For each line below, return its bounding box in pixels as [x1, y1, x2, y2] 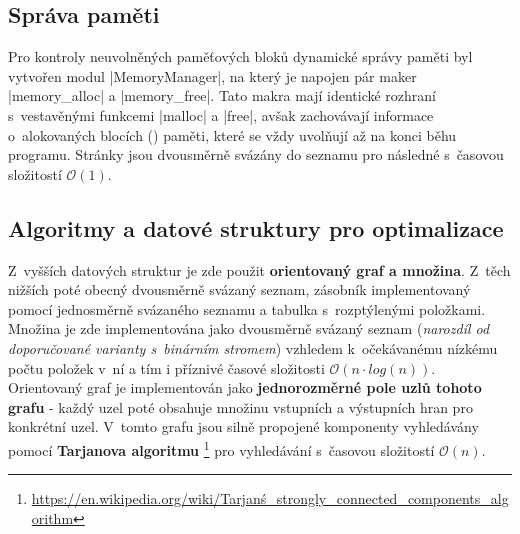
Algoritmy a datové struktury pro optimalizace [8, 212, 504, 243]
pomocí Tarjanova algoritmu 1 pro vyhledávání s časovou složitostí [8, 436, 435, 460]
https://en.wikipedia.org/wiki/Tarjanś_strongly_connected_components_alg [31, 488, 509, 509]
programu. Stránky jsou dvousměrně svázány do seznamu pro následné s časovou [8, 144, 504, 165]
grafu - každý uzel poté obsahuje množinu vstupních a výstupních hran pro [8, 396, 473, 417]
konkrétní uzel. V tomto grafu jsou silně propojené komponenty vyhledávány [8, 416, 479, 437]
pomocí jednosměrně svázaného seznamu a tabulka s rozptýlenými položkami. [8, 298, 486, 319]
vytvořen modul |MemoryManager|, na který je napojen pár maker [8, 65, 417, 86]
